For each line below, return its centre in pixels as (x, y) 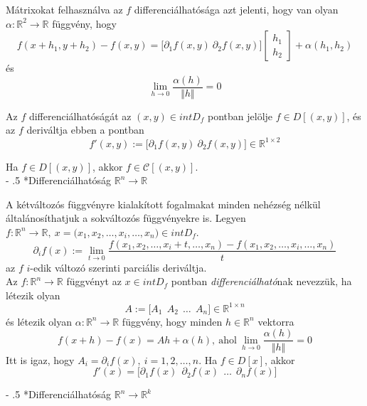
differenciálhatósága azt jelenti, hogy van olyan (236, 9)
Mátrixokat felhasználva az (64, 9)
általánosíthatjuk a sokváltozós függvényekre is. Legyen (126, 218)
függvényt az (94, 281)
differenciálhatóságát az (80, 116)
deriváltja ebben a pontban (85, 130)
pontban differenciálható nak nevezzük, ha (261, 281)
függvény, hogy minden (172, 321)
